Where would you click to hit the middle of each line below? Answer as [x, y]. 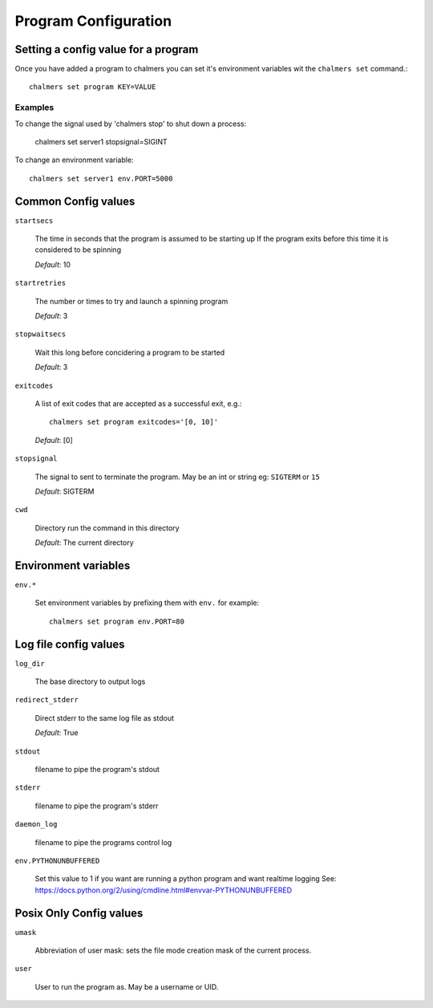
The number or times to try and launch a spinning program [132, 301]
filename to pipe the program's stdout [97, 770]
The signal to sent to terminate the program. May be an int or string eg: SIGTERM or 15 [177, 477]
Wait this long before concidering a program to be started [130, 352]
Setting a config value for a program [107, 49]
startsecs [34, 220]
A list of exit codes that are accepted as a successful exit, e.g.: [138, 403]
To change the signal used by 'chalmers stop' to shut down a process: [131, 124]
